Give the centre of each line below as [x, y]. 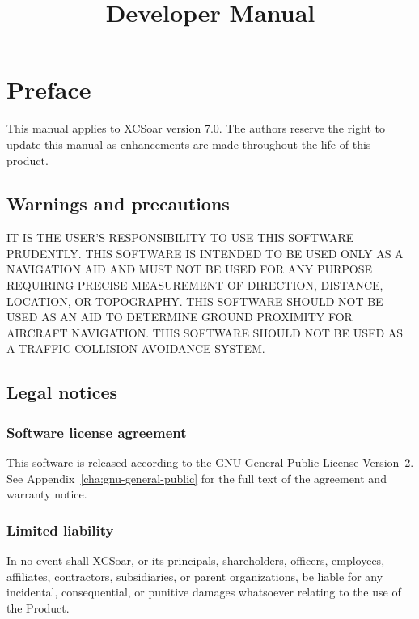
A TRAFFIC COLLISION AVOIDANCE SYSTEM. [136, 348]
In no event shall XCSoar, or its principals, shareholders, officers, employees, [196, 560]
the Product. [38, 607]
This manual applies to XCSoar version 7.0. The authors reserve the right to [196, 128]
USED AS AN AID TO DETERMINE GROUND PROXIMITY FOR [180, 317]
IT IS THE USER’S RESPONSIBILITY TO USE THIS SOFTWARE [180, 237]
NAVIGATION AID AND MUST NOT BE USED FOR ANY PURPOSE [190, 269]
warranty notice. [47, 494]
